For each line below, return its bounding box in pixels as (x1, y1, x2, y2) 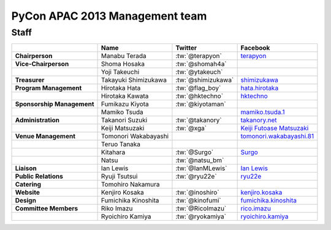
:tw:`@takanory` (175, 116, 222, 125)
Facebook (240, 43, 270, 52)
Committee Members (15, 204, 78, 213)
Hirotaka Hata (101, 84, 141, 92)
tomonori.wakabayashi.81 (240, 132, 314, 141)
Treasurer (15, 76, 45, 84)
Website (15, 188, 40, 197)
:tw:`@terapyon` (175, 52, 222, 61)
